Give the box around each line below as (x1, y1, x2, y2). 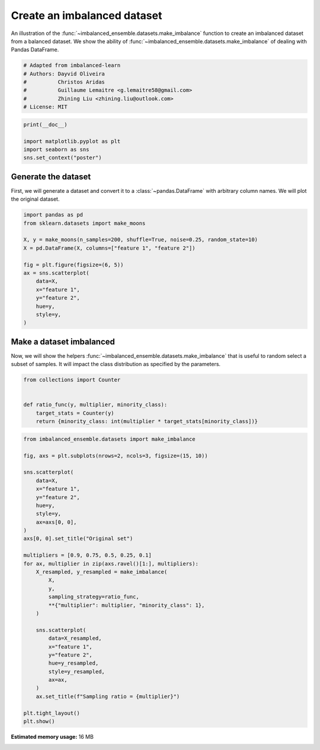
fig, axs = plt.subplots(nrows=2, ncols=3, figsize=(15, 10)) (23, 452, 208, 459)
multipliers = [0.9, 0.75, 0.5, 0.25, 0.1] (23, 552, 152, 559)
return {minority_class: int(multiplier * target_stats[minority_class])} (36, 418, 258, 425)
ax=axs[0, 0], (36, 519, 77, 525)
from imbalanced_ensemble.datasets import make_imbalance (23, 436, 196, 442)
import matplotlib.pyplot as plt (23, 138, 121, 145)
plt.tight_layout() (23, 710, 80, 716)
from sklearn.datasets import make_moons (23, 220, 146, 227)
